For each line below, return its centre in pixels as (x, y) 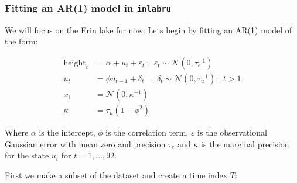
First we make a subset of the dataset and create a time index (116, 175)
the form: (21, 41)
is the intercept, (67, 132)
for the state (27, 155)
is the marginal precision (245, 144)
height (75, 63)
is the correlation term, (147, 132)
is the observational (232, 132)
